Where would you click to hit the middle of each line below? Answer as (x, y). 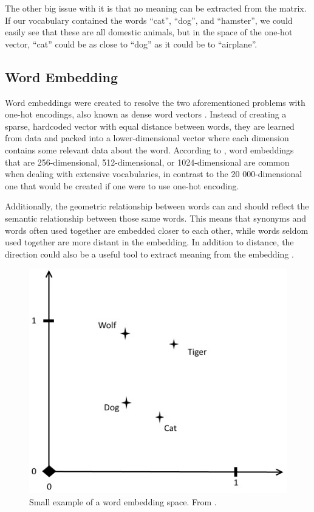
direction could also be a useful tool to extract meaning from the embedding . (149, 254)
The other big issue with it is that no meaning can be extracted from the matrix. (156, 8)
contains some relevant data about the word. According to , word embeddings (149, 149)
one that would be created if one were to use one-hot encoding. (122, 185)
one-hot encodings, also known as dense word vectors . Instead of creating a (146, 114)
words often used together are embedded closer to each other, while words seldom (157, 230)
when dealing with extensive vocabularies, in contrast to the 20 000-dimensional (154, 174)
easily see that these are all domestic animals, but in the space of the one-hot (149, 32)
